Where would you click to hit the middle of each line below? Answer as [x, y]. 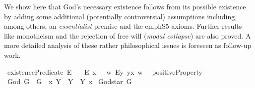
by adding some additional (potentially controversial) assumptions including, [121, 16]
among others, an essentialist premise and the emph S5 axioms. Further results [123, 26]
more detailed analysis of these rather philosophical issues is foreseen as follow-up [128, 45]
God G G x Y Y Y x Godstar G [69, 81]
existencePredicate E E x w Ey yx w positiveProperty [105, 71]
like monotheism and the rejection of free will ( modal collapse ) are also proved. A [127, 35]
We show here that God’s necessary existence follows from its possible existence [125, 6]
